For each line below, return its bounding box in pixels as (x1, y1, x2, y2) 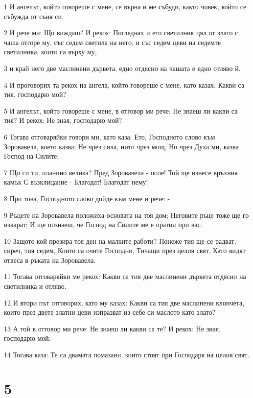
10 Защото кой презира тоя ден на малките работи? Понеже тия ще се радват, (4, 235, 236, 246)
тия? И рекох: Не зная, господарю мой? (4, 115, 122, 125)
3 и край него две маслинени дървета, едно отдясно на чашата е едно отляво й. (4, 63, 241, 73)
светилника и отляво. (4, 281, 67, 291)
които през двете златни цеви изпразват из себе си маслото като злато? (4, 307, 216, 317)
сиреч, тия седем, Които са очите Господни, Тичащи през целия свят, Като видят (4, 245, 246, 256)
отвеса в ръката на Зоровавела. (4, 255, 96, 265)
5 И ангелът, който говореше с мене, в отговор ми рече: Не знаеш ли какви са (4, 105, 238, 116)
